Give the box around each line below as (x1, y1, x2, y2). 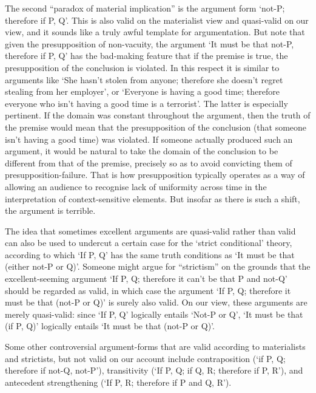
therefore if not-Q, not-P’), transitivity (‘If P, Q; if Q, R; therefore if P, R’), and (5, 364, 303, 377)
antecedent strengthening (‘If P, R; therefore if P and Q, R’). (5, 375, 232, 388)
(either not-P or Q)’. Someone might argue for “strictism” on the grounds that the (5, 260, 311, 273)
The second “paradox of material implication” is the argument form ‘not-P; (5, 2, 285, 14)
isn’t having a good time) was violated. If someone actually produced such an (5, 132, 293, 145)
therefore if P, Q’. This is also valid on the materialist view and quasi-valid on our (5, 13, 309, 26)
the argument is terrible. (5, 204, 96, 217)
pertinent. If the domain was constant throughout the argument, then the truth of (5, 109, 311, 121)
